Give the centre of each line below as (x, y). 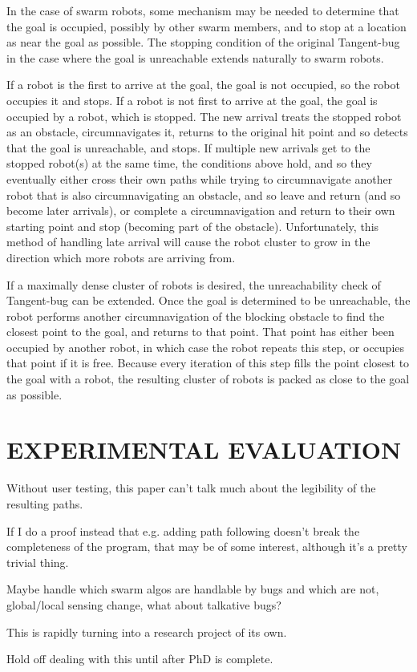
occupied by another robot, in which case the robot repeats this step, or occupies (206, 347)
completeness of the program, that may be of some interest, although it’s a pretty (207, 547)
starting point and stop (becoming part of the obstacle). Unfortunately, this (193, 226)
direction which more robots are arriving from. (121, 257)
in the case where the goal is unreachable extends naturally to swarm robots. (195, 57)
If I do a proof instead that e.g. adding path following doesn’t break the (183, 530)
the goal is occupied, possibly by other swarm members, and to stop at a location (206, 26)
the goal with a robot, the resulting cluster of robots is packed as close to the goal (208, 379)
